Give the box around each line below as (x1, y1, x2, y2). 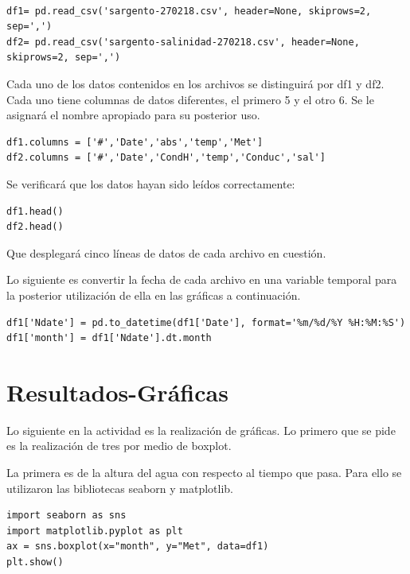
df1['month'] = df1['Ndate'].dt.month (6, 332, 212, 344)
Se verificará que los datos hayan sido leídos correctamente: (6, 175, 295, 192)
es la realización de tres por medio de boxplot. (6, 437, 232, 454)
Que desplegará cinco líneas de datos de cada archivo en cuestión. (6, 244, 326, 261)
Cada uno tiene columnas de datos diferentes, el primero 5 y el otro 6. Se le (6, 91, 374, 107)
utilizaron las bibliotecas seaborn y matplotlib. (6, 479, 234, 496)
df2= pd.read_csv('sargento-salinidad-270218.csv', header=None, (6, 36, 360, 48)
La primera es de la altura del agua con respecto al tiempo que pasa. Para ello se (6, 464, 402, 480)
